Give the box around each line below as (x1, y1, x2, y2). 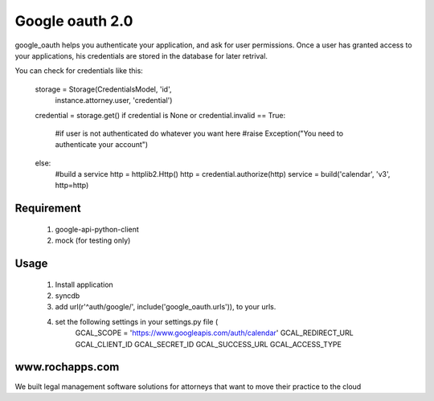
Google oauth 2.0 (14, 12, 133, 30)
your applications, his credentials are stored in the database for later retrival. (14, 51, 268, 60)
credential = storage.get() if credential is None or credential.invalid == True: (35, 110, 286, 120)
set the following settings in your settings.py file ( (55, 317, 219, 326)
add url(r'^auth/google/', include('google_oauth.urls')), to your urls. (55, 302, 276, 312)
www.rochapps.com (14, 360, 120, 374)
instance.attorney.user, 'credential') (55, 96, 173, 105)
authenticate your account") (55, 140, 149, 149)
